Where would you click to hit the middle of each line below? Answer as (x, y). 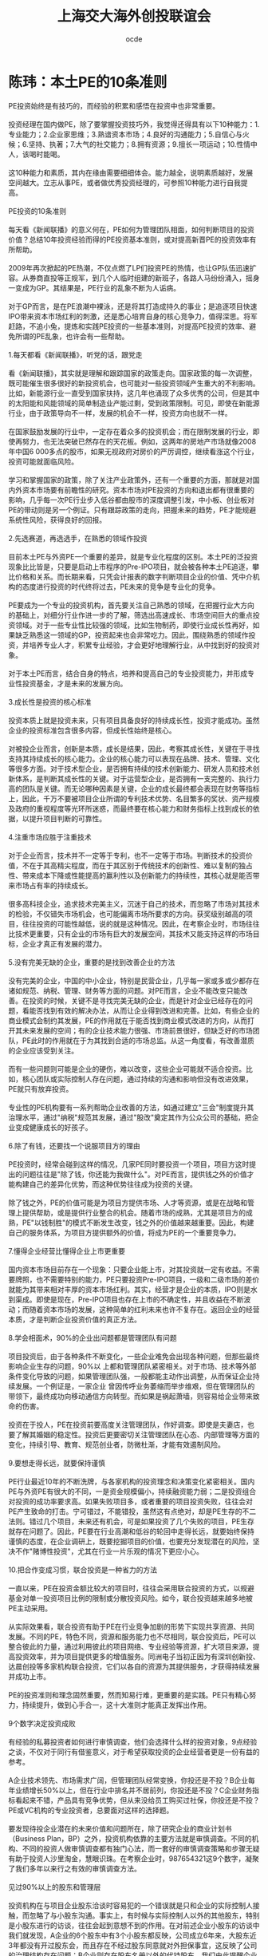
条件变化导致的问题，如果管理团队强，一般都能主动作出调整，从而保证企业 (130, 1376)
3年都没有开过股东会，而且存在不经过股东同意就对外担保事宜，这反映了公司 (133, 1945)
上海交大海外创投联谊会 (134, 16)
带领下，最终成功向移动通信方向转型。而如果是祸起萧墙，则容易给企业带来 (130, 1396)
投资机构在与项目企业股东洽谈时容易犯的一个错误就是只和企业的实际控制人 (130, 1905)
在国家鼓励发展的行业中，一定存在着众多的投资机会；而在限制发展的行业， (130, 431)
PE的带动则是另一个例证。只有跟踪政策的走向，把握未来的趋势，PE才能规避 (132, 510)
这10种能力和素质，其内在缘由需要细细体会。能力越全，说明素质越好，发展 (131, 172)
